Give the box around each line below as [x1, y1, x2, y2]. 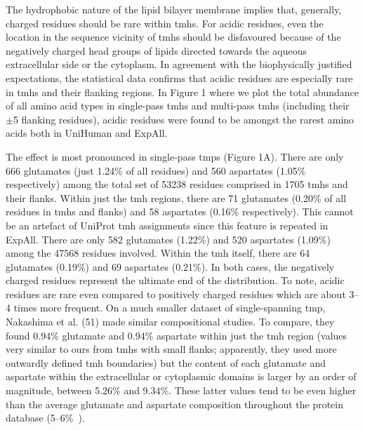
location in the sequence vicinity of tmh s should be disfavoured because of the [6, 29, 341, 44]
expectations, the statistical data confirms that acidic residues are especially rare [6, 70, 353, 85]
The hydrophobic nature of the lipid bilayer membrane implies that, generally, [6, 2, 342, 16]
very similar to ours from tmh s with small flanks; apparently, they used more [6, 342, 337, 356]
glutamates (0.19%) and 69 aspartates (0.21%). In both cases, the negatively [6, 259, 335, 274]
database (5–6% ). [6, 410, 85, 425]
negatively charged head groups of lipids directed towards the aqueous [6, 43, 307, 58]
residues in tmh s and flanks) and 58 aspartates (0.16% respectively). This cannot [6, 204, 354, 219]
